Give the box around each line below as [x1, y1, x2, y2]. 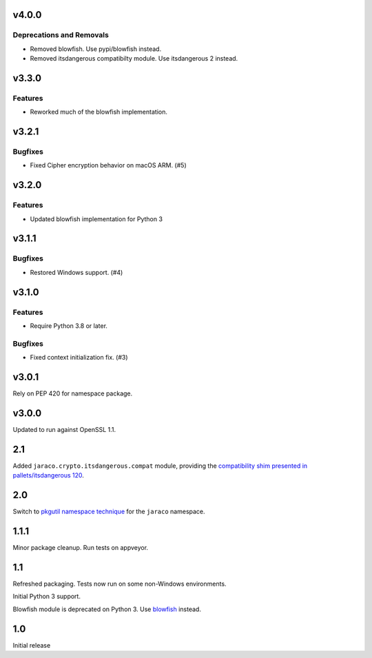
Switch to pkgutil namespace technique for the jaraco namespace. [12, 507, 206, 516]
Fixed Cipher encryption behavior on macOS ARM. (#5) [30, 161, 187, 169]
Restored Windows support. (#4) [30, 268, 123, 276]
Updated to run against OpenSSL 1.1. [12, 425, 116, 433]
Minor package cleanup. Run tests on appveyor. [12, 544, 148, 551]
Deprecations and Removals [12, 30, 110, 40]
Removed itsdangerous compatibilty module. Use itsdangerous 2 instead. [30, 54, 238, 63]
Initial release [12, 641, 51, 649]
